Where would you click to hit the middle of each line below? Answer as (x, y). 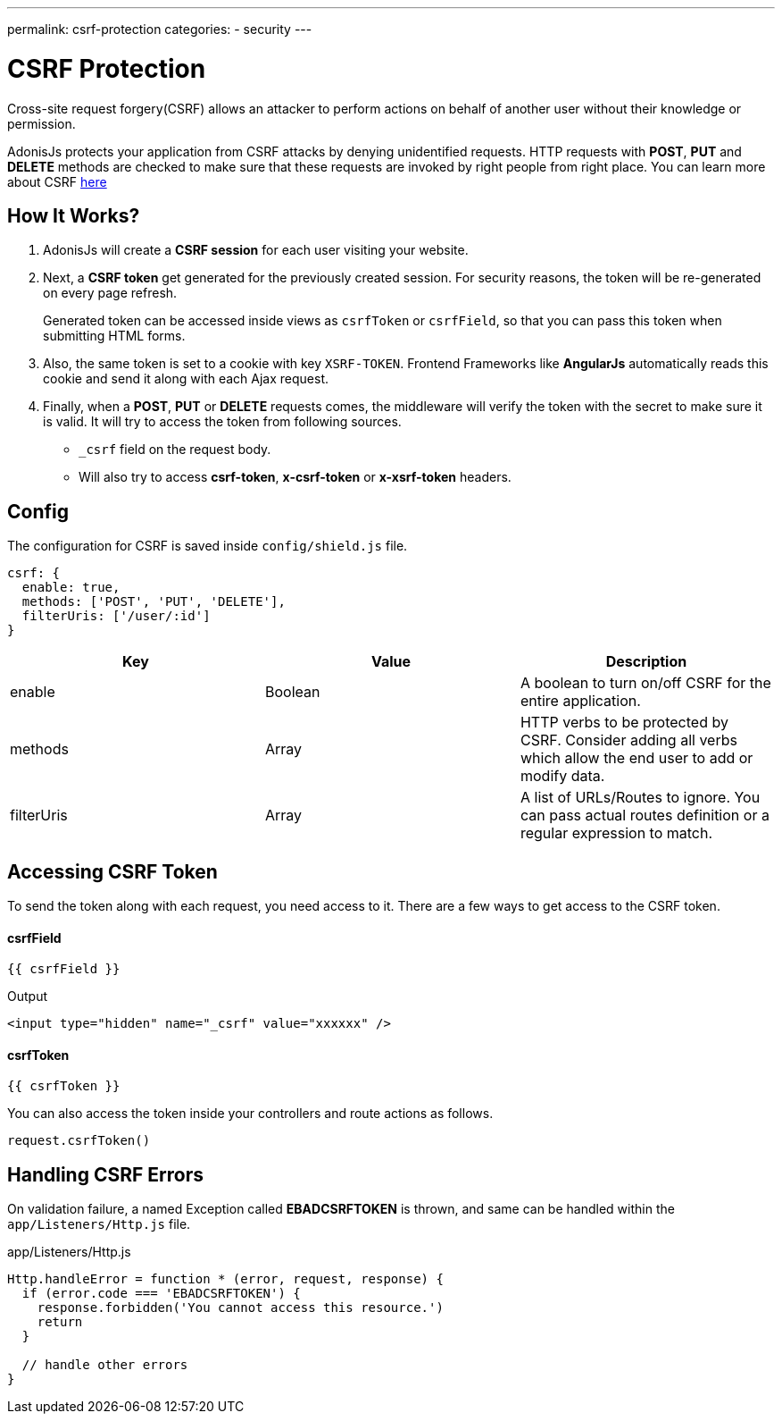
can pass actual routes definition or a (645, 816)
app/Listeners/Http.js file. (99, 1224)
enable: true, (71, 588)
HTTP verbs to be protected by (624, 723)
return (60, 1322)
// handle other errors (105, 1365)
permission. (42, 123)
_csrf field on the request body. (175, 450)
